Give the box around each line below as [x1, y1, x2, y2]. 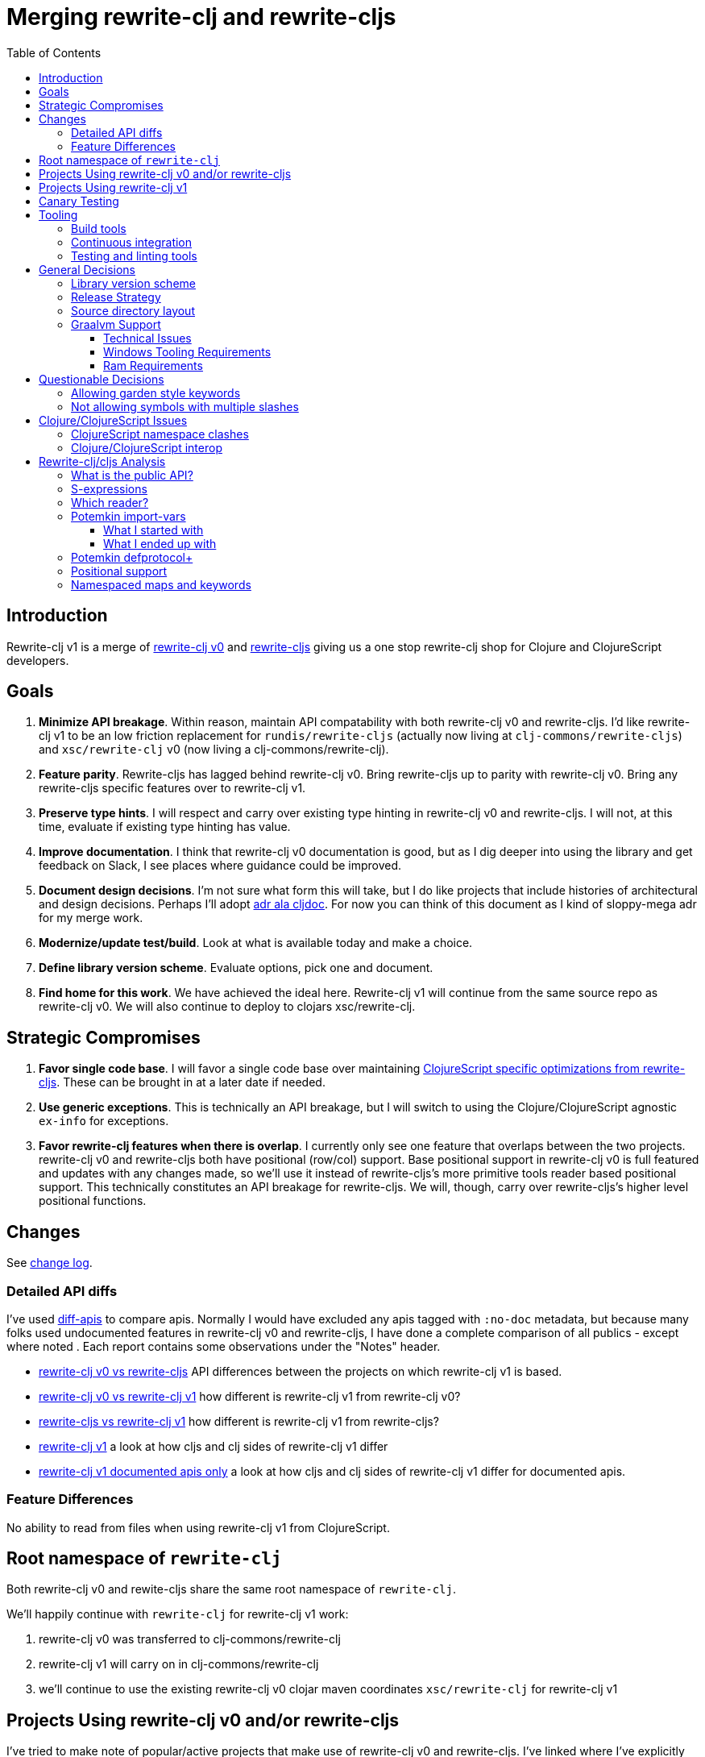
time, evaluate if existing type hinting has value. [39, 820, 291, 834]
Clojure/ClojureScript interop [71, 440, 222, 455]
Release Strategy [71, 289, 161, 304]
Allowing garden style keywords [71, 385, 241, 400]
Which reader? [71, 495, 149, 509]
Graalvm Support [71, 317, 161, 331]
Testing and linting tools [71, 248, 197, 263]
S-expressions [71, 481, 147, 496]
